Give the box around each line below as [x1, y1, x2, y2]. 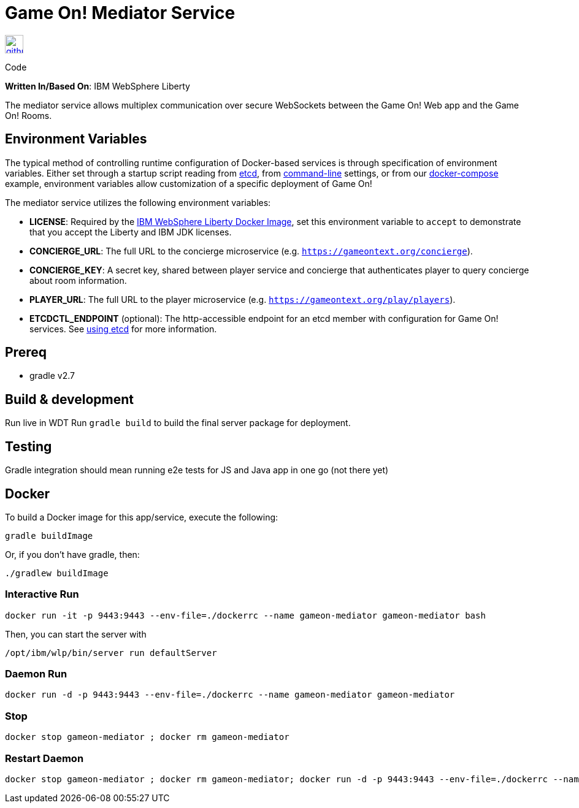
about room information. [29, 275, 127, 286]
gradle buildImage [5, 530, 93, 541]
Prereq [5, 345, 47, 360]
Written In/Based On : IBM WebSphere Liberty [5, 80, 190, 91]
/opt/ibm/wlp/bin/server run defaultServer [5, 647, 217, 658]
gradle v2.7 [29, 370, 75, 381]
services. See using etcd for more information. [29, 323, 217, 334]
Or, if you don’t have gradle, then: [5, 549, 140, 560]
